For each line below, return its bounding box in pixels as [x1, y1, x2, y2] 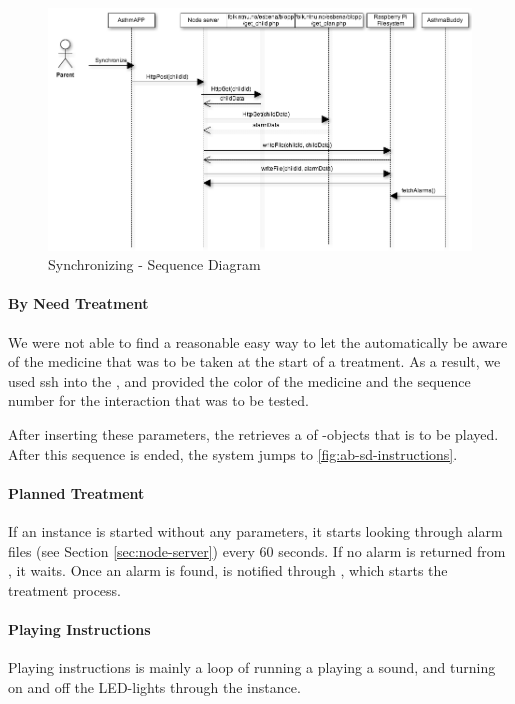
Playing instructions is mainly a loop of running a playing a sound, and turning [8, 657, 496, 678]
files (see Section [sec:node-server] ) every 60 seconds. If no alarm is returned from [8, 540, 506, 561]
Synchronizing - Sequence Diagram [48, 254, 261, 275]
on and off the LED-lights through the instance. [8, 676, 301, 697]
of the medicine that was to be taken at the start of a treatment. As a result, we [8, 351, 501, 372]
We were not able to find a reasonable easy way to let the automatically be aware [8, 331, 508, 352]
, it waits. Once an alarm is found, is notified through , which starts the [8, 560, 448, 581]
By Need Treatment [8, 293, 149, 314]
